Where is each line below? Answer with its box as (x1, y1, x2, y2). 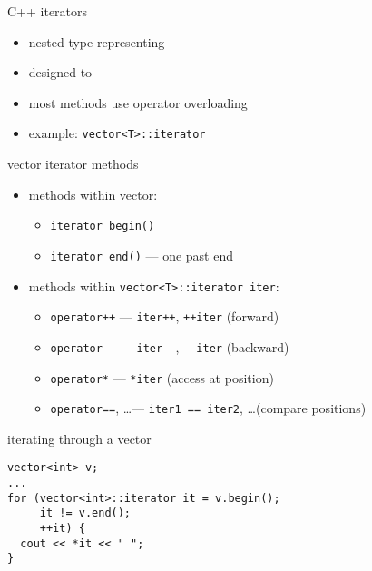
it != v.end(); (39, 507, 132, 520)
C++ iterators (7, 2, 88, 20)
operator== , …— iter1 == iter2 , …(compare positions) (50, 399, 367, 418)
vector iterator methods (7, 154, 139, 173)
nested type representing (28, 32, 165, 51)
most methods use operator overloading (28, 93, 248, 112)
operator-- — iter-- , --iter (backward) (50, 337, 289, 356)
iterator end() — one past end (50, 245, 234, 264)
